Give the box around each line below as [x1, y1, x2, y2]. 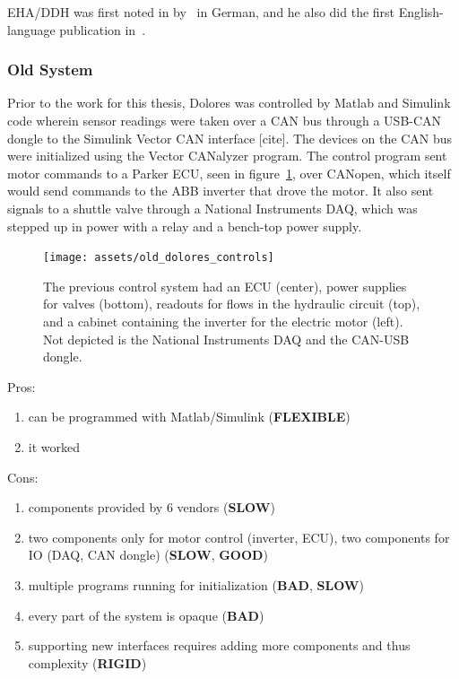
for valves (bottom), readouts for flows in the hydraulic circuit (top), [43, 294, 420, 313]
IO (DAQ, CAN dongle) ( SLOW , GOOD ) [28, 545, 268, 564]
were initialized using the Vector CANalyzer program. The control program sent [7, 146, 447, 165]
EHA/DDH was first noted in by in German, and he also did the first [7, 3, 395, 21]
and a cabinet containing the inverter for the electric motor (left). [43, 312, 403, 330]
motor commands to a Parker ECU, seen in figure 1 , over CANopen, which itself [7, 163, 451, 182]
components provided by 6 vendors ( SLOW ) [28, 498, 275, 517]
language [7, 20, 56, 39]
